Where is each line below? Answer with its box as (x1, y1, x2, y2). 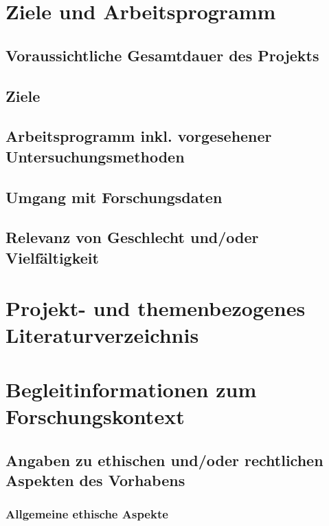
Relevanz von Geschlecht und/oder (5, 227, 259, 248)
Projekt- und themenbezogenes (5, 294, 306, 322)
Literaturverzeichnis (5, 321, 199, 349)
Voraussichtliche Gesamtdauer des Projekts (5, 44, 319, 65)
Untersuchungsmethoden (5, 145, 185, 167)
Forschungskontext (5, 402, 185, 430)
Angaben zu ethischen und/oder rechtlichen (5, 449, 324, 470)
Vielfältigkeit (5, 246, 99, 268)
